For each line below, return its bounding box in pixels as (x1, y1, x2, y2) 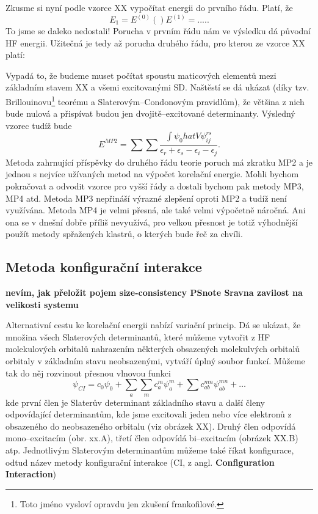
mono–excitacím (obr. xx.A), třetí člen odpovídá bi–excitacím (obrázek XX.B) (5, 431, 298, 444)
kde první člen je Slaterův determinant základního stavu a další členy (5, 395, 265, 408)
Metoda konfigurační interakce (5, 257, 202, 276)
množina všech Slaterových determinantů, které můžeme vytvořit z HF (5, 330, 270, 343)
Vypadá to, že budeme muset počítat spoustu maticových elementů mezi (5, 68, 276, 81)
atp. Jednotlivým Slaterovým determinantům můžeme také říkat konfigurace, (5, 444, 294, 456)
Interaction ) (5, 468, 57, 480)
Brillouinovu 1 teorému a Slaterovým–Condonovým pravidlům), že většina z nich (5, 94, 305, 108)
